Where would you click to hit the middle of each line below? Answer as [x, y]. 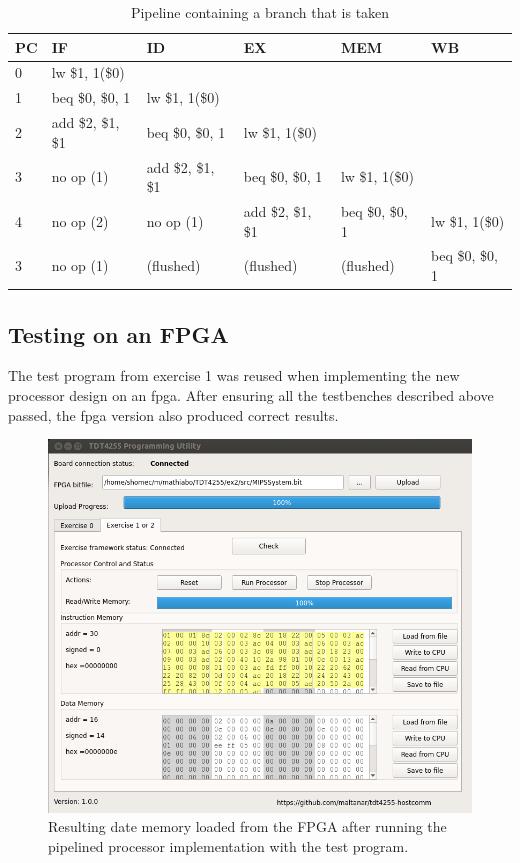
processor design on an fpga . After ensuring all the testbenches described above [251, 394]
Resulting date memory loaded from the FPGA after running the [247, 826]
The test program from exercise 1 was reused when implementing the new [234, 375]
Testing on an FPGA [118, 333]
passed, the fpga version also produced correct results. [173, 414]
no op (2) [80, 220]
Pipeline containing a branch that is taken [260, 12]
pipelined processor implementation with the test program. [228, 845]
